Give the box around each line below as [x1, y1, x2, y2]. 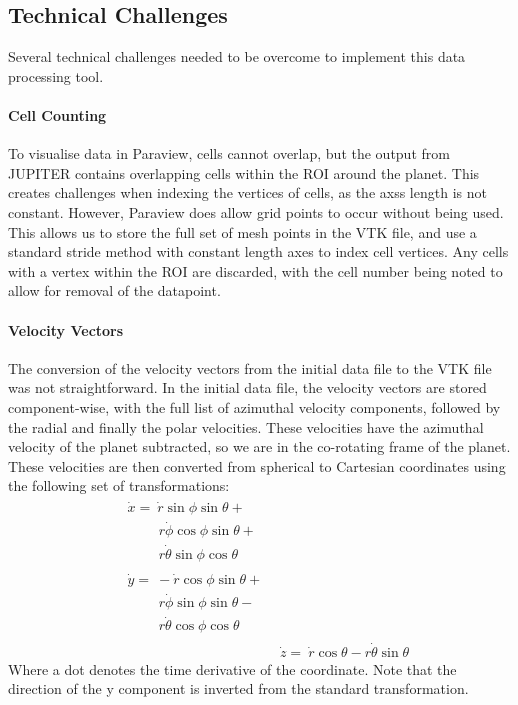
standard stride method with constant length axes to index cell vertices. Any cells [8, 241, 509, 262]
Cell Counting [8, 104, 107, 125]
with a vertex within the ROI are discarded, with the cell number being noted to [8, 260, 503, 281]
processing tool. [8, 65, 104, 86]
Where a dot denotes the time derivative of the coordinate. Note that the [8, 658, 457, 679]
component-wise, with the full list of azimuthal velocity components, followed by [8, 396, 501, 417]
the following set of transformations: [8, 475, 230, 496]
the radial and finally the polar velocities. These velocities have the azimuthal [8, 416, 484, 437]
